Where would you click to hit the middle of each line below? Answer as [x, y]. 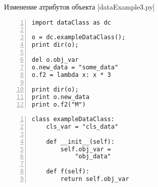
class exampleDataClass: [73, 119]
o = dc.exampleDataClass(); [79, 37]
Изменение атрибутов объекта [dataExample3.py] [80, 7]
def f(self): [68, 172]
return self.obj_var [95, 179]
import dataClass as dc [71, 22]
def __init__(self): [80, 142]
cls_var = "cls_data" [82, 126]
